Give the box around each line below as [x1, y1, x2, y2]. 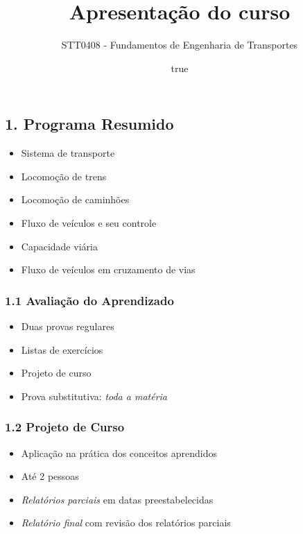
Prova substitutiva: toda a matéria [21, 388, 168, 403]
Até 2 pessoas [21, 469, 79, 483]
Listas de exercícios [21, 342, 103, 356]
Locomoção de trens [21, 169, 107, 183]
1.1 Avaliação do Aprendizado [5, 291, 174, 309]
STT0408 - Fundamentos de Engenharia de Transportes [61, 37, 298, 52]
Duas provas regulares [21, 318, 114, 333]
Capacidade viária [21, 239, 98, 253]
